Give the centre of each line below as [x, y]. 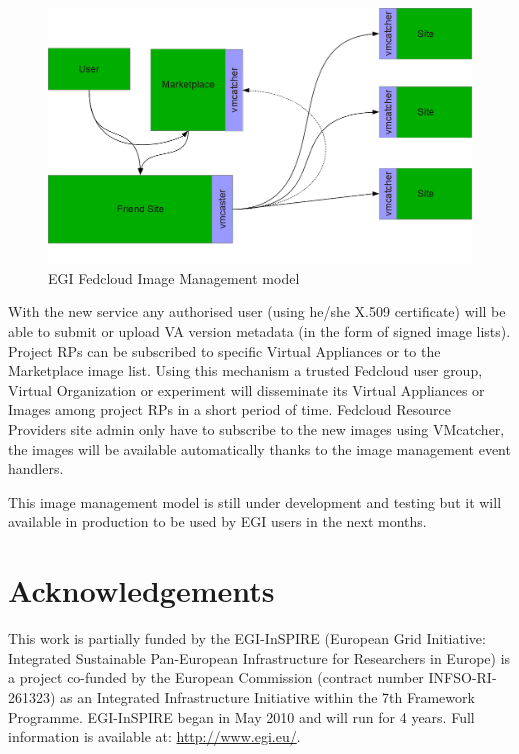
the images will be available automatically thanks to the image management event [259, 448]
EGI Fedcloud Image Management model [174, 277]
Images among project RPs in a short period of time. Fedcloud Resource [230, 409]
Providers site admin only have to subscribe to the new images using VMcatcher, [256, 429]
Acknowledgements [141, 590]
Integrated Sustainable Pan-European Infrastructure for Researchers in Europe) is [259, 657]
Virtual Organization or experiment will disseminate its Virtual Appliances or [246, 389]
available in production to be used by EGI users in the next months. [217, 521]
